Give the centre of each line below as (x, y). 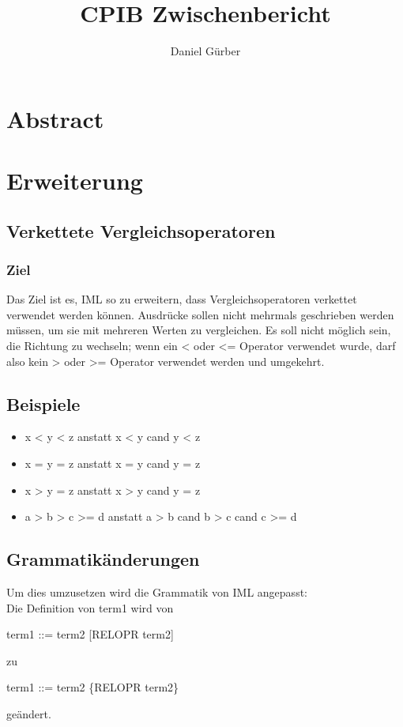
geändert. (29, 714)
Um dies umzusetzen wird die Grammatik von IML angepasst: (157, 592)
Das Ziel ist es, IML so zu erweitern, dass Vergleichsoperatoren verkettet (182, 299)
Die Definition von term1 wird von (90, 607)
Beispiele (43, 403)
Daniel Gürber (205, 51)
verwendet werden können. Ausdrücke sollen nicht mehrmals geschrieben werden (200, 314)
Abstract (55, 118)
